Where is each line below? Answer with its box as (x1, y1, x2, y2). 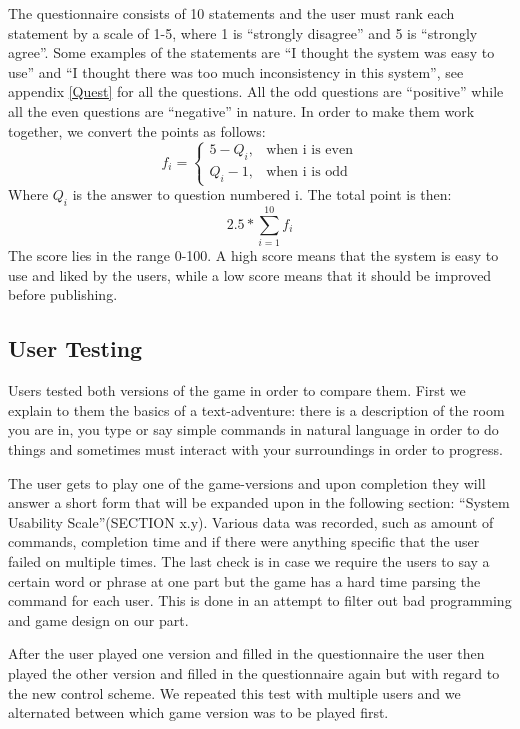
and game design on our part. (8, 609, 189, 630)
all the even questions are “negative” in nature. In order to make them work (8, 100, 475, 121)
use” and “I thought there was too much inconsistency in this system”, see (8, 61, 464, 82)
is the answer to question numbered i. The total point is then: (72, 184, 452, 205)
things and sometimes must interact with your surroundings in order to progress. (8, 439, 503, 459)
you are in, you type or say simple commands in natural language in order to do (8, 419, 499, 440)
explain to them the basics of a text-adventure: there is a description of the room (8, 399, 505, 420)
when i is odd (266, 165, 348, 180)
